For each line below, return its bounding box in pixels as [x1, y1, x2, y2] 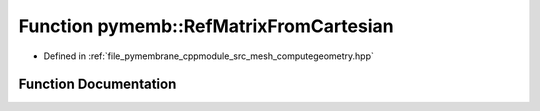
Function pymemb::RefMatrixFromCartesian [18, 15, 394, 37]
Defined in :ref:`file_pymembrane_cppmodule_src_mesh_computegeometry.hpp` [43, 50, 375, 62]
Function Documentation [18, 76, 177, 93]
